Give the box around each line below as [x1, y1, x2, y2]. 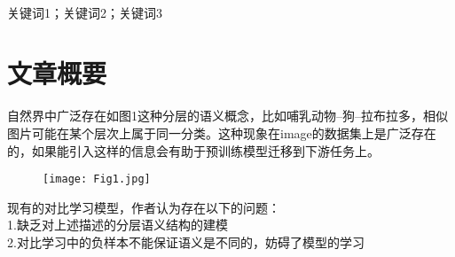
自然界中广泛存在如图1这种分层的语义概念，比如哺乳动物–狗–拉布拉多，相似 [7, 106, 448, 125]
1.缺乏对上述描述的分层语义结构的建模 [7, 215, 228, 234]
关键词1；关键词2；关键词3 [7, 3, 162, 21]
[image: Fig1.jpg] [43, 173, 151, 186]
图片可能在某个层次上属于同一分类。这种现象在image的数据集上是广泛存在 [7, 123, 436, 142]
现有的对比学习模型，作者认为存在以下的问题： [7, 198, 280, 216]
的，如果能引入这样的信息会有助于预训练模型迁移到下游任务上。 [7, 141, 380, 160]
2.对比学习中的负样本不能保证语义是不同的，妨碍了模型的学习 [7, 232, 365, 251]
